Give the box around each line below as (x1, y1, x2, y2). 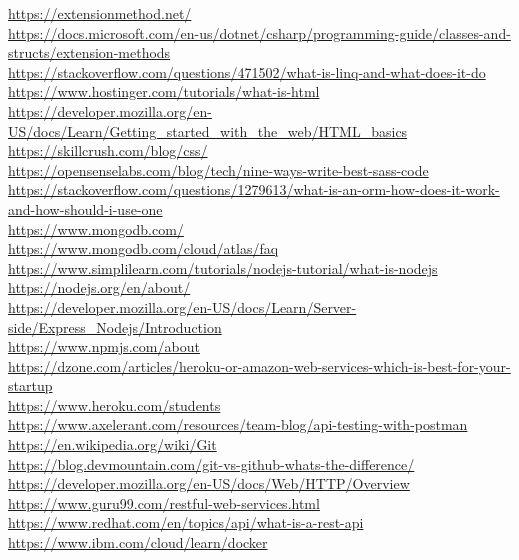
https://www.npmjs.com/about (8, 336, 200, 357)
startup (8, 375, 53, 396)
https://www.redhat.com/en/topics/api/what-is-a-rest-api (8, 512, 364, 533)
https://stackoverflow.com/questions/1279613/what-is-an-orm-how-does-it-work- (8, 179, 500, 200)
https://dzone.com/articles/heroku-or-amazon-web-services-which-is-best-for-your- (8, 355, 511, 376)
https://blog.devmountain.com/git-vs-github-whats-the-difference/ (8, 453, 415, 474)
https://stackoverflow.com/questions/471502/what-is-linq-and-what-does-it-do (8, 61, 486, 82)
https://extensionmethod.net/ (8, 3, 192, 23)
